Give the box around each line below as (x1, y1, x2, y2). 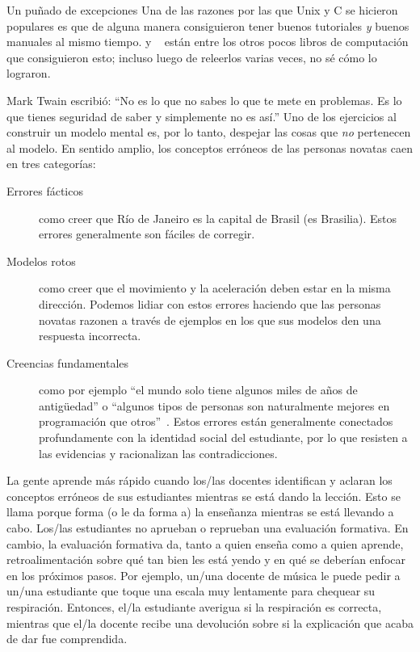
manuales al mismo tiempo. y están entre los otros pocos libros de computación (6, 33, 409, 50)
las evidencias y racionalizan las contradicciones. (39, 444, 278, 461)
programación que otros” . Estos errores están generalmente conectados (39, 413, 393, 430)
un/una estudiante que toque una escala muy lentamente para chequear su (6, 583, 376, 599)
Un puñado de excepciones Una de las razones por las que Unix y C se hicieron (6, 2, 398, 18)
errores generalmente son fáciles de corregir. (39, 225, 255, 242)
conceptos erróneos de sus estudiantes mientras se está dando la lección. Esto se (6, 487, 401, 504)
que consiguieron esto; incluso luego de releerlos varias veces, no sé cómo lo (6, 48, 377, 65)
